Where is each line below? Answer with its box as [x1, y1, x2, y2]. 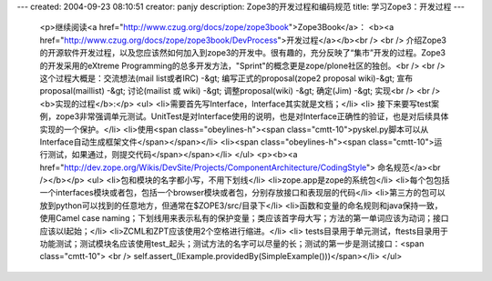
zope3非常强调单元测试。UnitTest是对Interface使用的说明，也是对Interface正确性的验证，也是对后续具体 [55, 111, 449, 122]
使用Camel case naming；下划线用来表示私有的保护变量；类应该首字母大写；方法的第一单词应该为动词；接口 [39, 213, 449, 224]
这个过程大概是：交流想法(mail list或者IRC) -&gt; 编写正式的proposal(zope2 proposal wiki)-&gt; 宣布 [39, 73, 414, 84]
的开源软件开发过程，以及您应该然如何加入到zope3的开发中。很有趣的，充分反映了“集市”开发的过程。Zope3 [39, 47, 446, 58]
